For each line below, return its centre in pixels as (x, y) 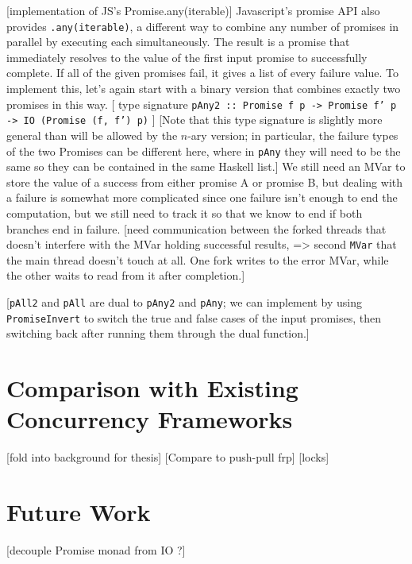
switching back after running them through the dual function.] (158, 333)
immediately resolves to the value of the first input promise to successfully (187, 57)
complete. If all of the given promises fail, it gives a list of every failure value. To (202, 73)
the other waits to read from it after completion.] (126, 275)
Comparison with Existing (152, 388)
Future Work (79, 512)
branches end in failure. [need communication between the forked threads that (196, 228)
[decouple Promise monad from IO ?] (96, 549)
